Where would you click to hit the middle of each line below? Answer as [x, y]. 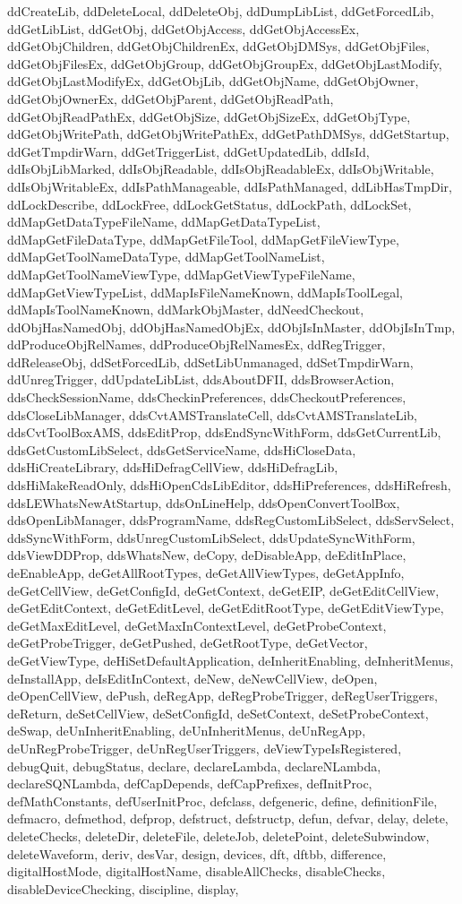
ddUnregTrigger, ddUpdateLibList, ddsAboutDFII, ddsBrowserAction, [201, 379]
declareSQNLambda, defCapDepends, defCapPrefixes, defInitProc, [190, 783]
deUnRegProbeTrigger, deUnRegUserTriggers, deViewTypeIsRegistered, [205, 748]
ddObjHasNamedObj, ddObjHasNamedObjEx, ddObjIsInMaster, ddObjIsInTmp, [231, 327]
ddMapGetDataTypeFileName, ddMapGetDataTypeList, [164, 222]
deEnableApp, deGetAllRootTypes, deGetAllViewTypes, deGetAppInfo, [206, 573]
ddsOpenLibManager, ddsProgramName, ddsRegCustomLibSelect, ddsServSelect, [231, 520]
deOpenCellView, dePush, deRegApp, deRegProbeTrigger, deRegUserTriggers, [222, 696]
